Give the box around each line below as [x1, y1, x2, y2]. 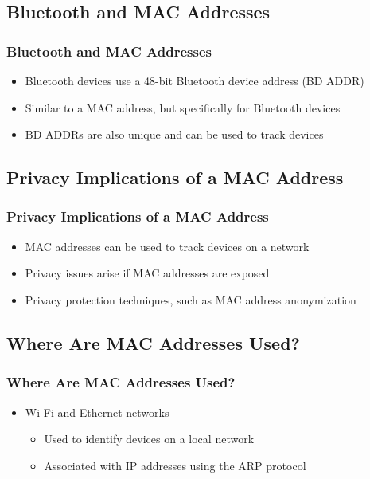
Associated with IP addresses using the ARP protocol [44, 457, 306, 473]
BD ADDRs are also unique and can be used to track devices [25, 126, 324, 143]
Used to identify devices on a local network [44, 430, 255, 447]
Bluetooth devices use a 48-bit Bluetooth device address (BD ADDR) [25, 73, 364, 88]
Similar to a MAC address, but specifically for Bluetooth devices [25, 99, 341, 116]
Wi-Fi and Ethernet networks [25, 403, 169, 420]
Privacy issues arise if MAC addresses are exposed [25, 265, 270, 281]
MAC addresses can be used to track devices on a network [25, 238, 310, 254]
